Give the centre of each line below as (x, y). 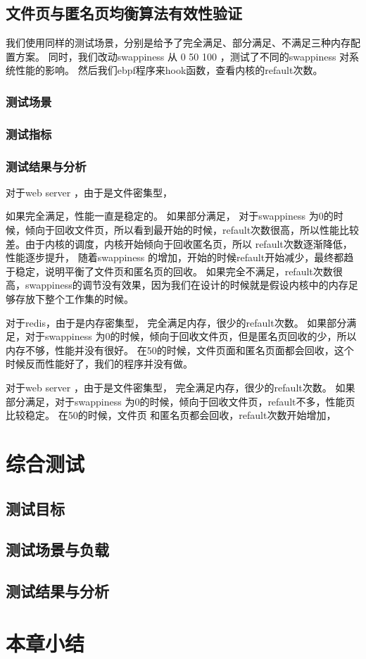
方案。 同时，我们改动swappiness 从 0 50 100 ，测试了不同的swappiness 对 (182, 56)
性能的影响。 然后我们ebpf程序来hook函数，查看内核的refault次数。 (169, 70)
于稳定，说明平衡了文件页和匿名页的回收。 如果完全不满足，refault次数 (169, 271)
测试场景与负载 (57, 550)
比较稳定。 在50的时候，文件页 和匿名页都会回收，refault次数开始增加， (171, 415)
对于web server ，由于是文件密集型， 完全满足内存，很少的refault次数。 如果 (181, 388)
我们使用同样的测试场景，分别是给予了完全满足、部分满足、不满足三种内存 (178, 43)
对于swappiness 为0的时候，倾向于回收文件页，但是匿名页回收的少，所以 (191, 336)
